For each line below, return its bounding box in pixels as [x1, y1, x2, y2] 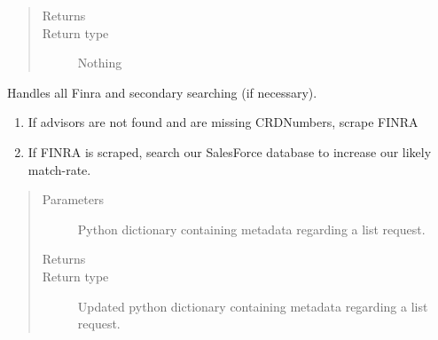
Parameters [42, 190, 104, 209]
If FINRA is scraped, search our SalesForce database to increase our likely [27, 142, 432, 161]
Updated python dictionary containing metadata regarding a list [77, 297, 428, 315]
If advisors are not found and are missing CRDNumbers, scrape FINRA [27, 113, 418, 131]
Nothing [77, 53, 122, 72]
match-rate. [27, 160, 91, 178]
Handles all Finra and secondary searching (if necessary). [7, 83, 317, 101]
